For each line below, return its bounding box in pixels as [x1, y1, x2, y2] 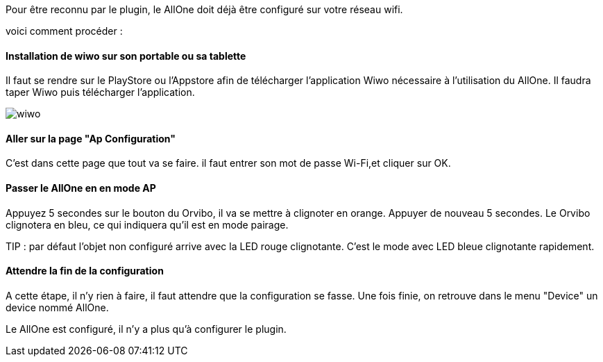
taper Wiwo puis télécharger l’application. [6, 86, 195, 99]
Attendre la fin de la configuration [6, 265, 164, 277]
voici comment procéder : [6, 25, 123, 37]
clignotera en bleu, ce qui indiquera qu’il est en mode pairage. [6, 218, 289, 231]
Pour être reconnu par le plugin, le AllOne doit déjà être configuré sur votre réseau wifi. [6, 3, 403, 15]
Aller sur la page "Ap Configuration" [6, 132, 176, 145]
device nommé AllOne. [6, 301, 109, 313]
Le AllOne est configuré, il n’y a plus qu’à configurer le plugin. [6, 322, 287, 335]
